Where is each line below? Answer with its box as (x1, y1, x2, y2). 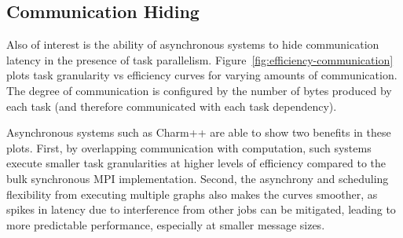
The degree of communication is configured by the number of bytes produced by (6, 82, 392, 98)
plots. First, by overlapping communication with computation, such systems (6, 139, 372, 156)
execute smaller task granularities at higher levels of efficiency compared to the (6, 155, 387, 171)
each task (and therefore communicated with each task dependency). (6, 97, 337, 114)
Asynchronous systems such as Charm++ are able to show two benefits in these (6, 124, 391, 141)
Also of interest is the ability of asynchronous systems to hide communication (6, 36, 379, 53)
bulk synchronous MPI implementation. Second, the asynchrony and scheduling (6, 170, 389, 186)
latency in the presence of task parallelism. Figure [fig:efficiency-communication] (6, 51, 394, 68)
